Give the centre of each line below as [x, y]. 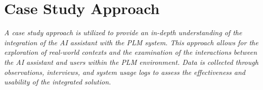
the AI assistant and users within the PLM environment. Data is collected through [131, 62]
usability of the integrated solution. [58, 82]
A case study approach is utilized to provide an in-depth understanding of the [123, 32]
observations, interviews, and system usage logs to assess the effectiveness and [125, 72]
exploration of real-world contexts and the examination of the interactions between [131, 52]
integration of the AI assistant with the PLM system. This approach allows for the [131, 42]
